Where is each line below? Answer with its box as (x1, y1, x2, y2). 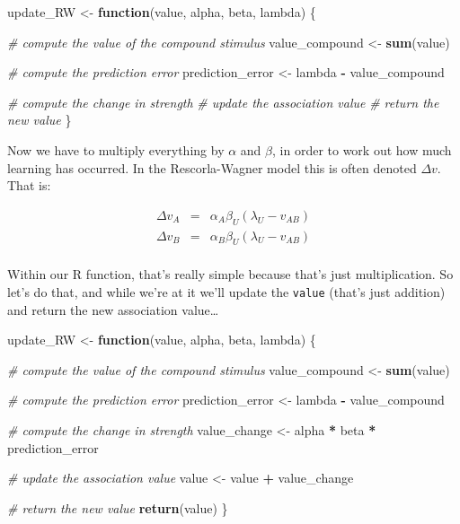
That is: (7, 176, 51, 195)
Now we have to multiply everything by (7, 140, 225, 159)
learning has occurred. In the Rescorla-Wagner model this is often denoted (7, 158, 417, 177)
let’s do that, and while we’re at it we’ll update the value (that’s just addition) (7, 283, 446, 301)
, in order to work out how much (272, 140, 452, 159)
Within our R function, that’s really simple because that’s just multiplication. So (7, 265, 454, 284)
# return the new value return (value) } (7, 498, 228, 517)
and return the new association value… (7, 300, 219, 319)
